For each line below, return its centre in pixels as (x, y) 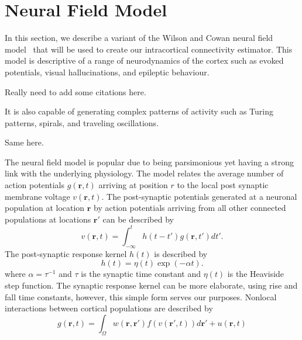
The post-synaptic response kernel (66, 253)
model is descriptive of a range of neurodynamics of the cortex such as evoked (144, 60)
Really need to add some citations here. (75, 91)
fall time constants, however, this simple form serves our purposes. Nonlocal (141, 296)
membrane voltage (37, 196)
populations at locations (48, 219)
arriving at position (133, 185)
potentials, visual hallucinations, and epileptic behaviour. (107, 72)
